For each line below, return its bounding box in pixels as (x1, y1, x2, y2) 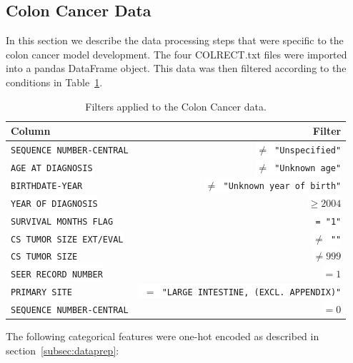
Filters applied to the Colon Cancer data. (85, 98, 267, 113)
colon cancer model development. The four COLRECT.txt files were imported (6, 46, 347, 61)
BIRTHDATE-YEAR (11, 180, 83, 191)
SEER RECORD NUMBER (11, 270, 103, 280)
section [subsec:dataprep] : (6, 342, 119, 357)
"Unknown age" (274, 163, 342, 173)
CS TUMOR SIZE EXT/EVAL (11, 234, 124, 245)
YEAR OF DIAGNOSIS (11, 198, 98, 209)
